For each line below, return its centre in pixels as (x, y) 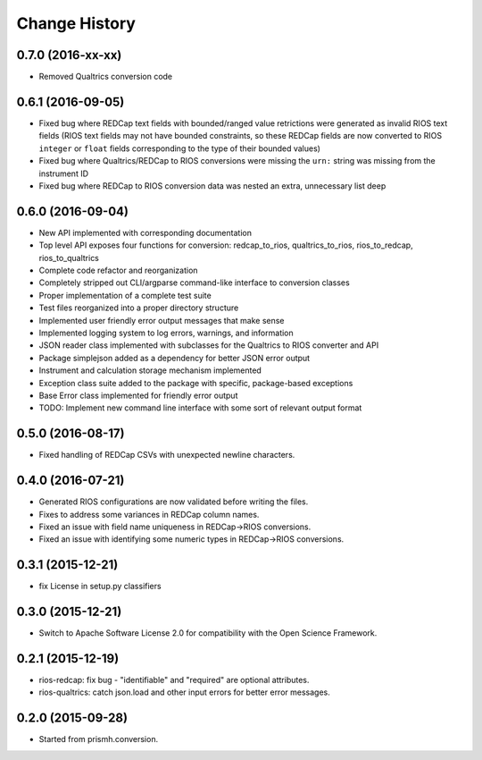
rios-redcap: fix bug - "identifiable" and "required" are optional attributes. (174, 680)
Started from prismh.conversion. (99, 739)
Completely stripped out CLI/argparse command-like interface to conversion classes (194, 283)
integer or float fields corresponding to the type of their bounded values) (180, 148)
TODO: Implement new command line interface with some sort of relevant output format (200, 408)
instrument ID (64, 173)
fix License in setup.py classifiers (100, 587)
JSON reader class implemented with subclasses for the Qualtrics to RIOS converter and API (209, 345)
